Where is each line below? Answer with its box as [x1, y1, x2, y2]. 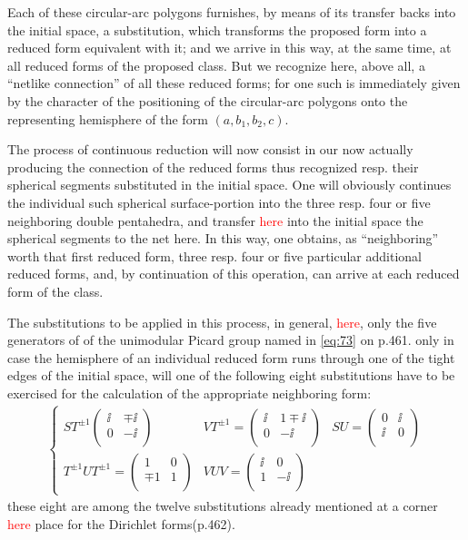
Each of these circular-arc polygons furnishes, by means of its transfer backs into [7, 3, 456, 21]
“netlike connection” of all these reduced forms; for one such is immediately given [7, 74, 461, 93]
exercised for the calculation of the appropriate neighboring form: [7, 383, 372, 402]
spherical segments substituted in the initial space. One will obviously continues [7, 175, 452, 194]
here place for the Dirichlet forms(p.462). [7, 514, 235, 533]
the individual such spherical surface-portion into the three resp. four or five [7, 192, 431, 211]
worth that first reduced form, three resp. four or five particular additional [7, 246, 422, 265]
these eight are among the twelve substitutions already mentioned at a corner [7, 496, 438, 515]
